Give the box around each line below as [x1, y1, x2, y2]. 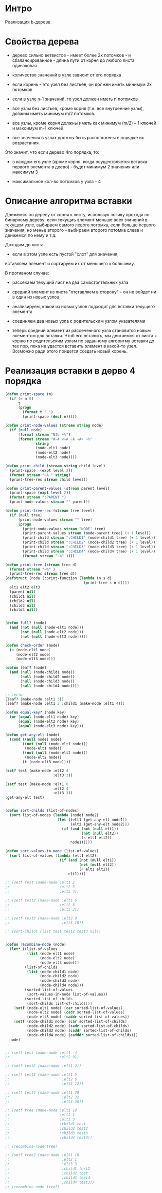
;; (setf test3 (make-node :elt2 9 [5, 916, 77, 920]
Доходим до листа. [5, 241, 45, 247]
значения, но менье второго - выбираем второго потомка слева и [5, 227, 144, 233]
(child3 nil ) [9, 603, 36, 608]
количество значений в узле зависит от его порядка [12, 72, 122, 78]
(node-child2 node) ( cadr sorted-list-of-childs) [26, 1024, 130, 1028]
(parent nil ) [9, 589, 36, 594]
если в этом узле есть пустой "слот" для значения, [12, 251, 119, 257]
